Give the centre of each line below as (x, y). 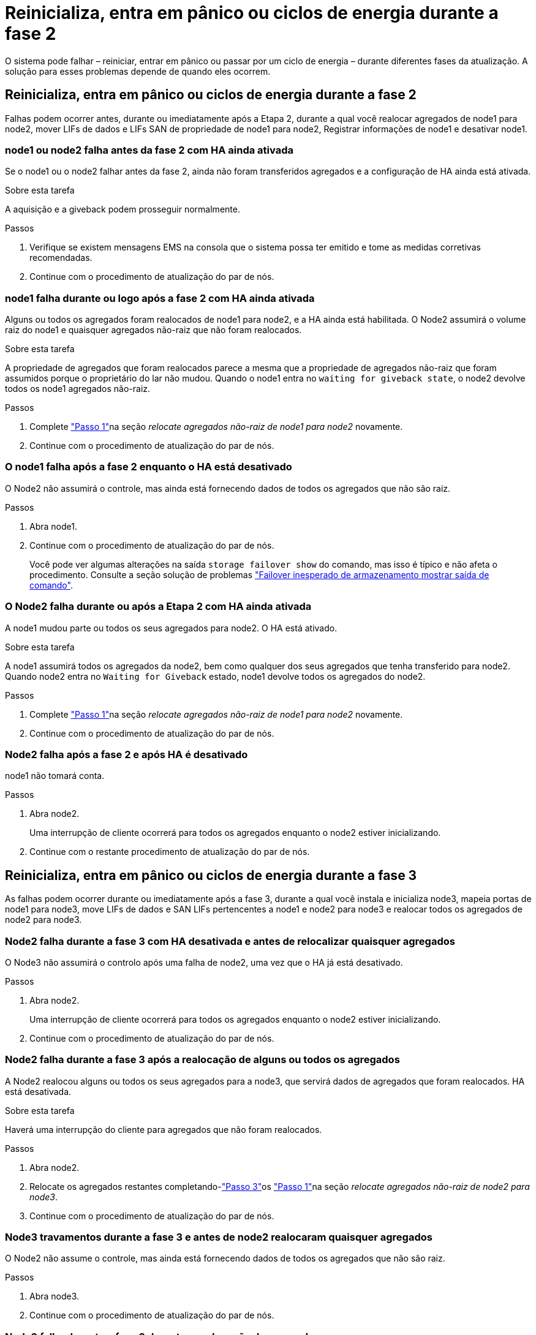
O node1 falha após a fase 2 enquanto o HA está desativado (149, 467)
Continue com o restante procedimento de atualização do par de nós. (170, 852)
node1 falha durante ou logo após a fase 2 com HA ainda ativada (160, 298)
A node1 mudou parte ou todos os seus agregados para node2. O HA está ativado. (171, 628)
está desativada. (38, 1091)
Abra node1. (53, 526)
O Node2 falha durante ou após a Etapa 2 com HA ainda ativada (158, 607)
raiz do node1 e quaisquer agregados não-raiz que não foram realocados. (153, 330)
